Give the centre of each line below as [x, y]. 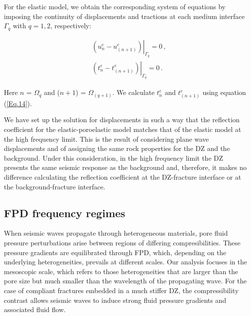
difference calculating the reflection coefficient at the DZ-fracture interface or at [123, 177]
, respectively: [71, 26]
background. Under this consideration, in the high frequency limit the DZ [114, 158]
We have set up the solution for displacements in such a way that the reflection [122, 120]
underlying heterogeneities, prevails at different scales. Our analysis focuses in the [125, 262]
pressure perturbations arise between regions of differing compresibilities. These [122, 242]
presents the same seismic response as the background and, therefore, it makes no [125, 167]
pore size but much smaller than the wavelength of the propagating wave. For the [125, 281]
